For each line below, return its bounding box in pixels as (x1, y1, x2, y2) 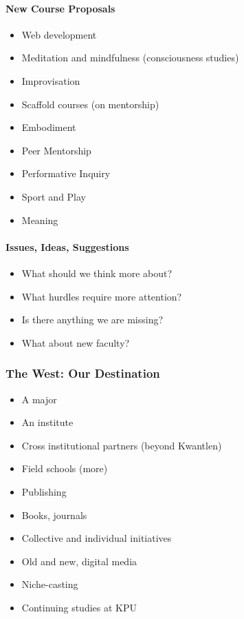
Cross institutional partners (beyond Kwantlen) (21, 438, 222, 452)
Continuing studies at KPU (21, 600, 137, 614)
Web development (21, 27, 97, 41)
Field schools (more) (21, 461, 108, 476)
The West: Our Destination (5, 365, 160, 382)
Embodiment (21, 120, 76, 134)
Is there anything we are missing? (21, 312, 164, 327)
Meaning (21, 212, 58, 227)
